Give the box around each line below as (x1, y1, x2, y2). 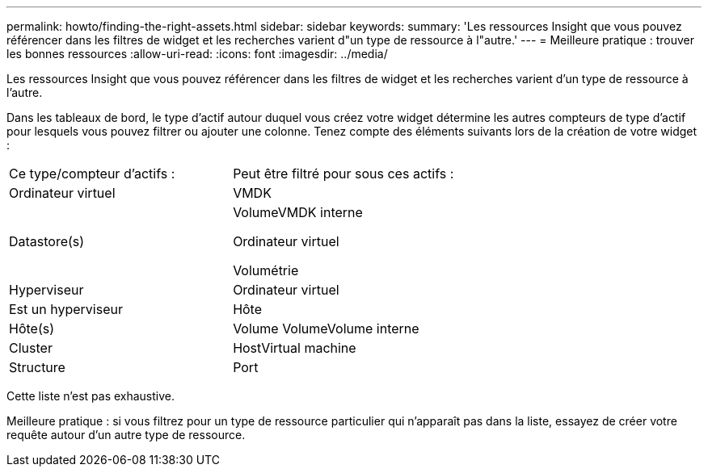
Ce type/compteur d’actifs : (9, 165, 175, 182)
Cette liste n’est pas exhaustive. (6, 389, 175, 403)
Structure (9, 359, 65, 375)
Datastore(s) (9, 233, 85, 249)
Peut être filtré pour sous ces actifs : (233, 165, 454, 182)
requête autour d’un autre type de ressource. (6, 428, 246, 442)
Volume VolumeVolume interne (233, 320, 419, 337)
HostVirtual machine (233, 340, 356, 356)
